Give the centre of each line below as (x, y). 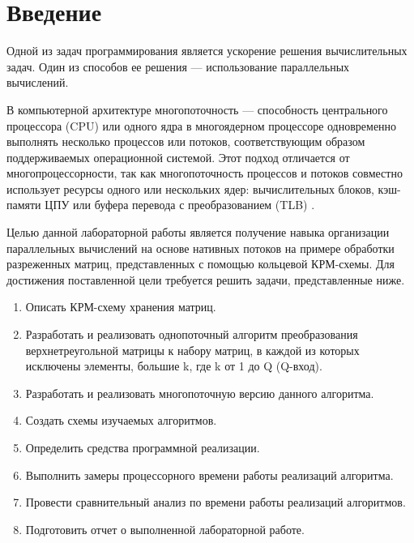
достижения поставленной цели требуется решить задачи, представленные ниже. (206, 279)
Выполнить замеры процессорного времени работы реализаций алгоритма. (209, 475)
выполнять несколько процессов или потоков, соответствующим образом (186, 141)
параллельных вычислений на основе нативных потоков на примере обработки (201, 248)
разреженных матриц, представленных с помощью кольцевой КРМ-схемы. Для (201, 264)
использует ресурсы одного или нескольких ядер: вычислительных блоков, (190, 188)
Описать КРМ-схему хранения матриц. (121, 307)
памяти (24, 205)
